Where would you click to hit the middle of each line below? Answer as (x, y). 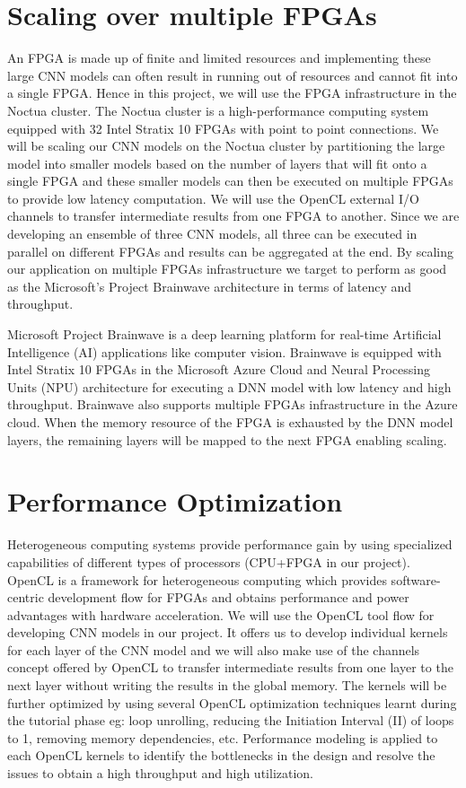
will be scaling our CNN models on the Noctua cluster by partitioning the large (226, 146)
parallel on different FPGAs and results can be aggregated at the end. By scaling (230, 251)
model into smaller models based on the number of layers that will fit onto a (217, 163)
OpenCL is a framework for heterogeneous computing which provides (197, 579)
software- (416, 579)
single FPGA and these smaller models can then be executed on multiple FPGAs (230, 181)
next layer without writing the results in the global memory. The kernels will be (227, 685)
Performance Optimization (175, 501)
